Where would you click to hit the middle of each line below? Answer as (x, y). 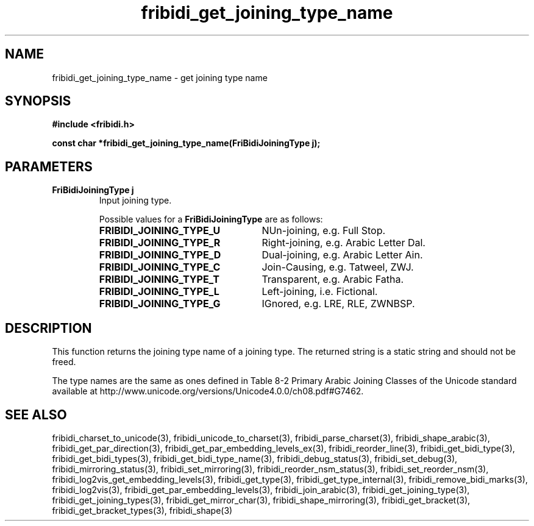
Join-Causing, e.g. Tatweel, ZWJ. (338, 267)
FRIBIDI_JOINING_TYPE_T (159, 279)
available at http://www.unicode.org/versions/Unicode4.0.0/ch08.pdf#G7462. (208, 391)
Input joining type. (135, 201)
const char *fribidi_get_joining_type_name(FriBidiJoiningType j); (186, 143)
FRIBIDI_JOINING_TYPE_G (160, 304)
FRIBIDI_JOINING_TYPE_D (160, 255)
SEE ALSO (36, 414)
